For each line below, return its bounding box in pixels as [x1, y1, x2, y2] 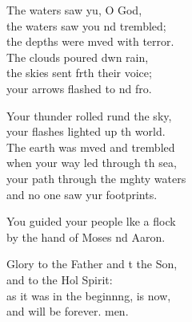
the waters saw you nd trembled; [6, 17, 166, 34]
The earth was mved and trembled [6, 138, 175, 155]
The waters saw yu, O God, [6, 2, 142, 18]
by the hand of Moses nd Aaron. [6, 228, 166, 245]
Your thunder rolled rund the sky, [6, 107, 172, 124]
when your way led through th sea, [6, 154, 177, 171]
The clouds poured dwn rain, [6, 48, 149, 65]
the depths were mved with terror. [6, 33, 174, 50]
